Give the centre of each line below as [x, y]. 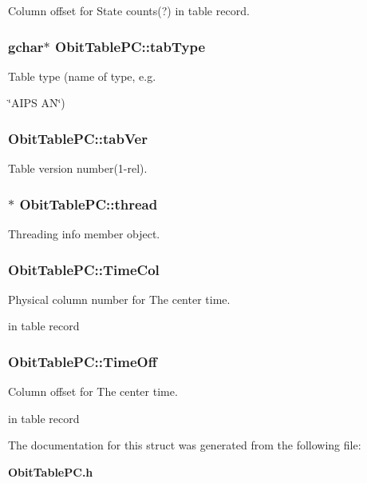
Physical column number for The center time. [119, 299]
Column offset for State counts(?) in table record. [129, 10]
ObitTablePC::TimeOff [83, 361]
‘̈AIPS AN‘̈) [37, 103]
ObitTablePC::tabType [130, 46]
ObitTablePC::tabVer [78, 138]
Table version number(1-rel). [78, 168]
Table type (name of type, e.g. [82, 76]
